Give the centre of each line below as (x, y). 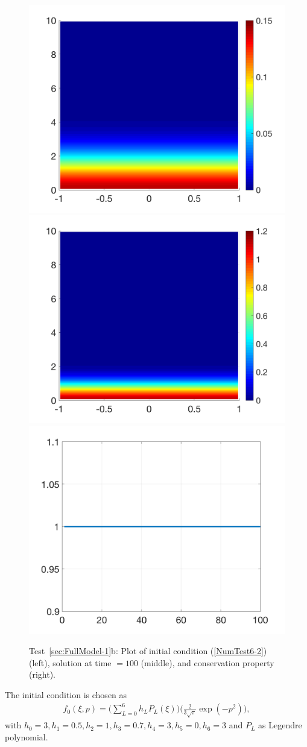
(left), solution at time (70, 662)
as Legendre (280, 725)
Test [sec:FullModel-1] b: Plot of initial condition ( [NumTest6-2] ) (148, 651)
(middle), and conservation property (207, 662)
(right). (43, 674)
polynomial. (27, 736)
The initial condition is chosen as (66, 695)
